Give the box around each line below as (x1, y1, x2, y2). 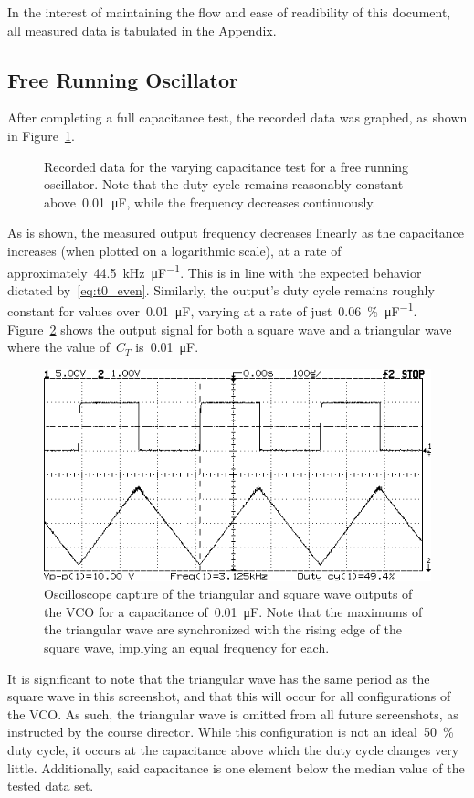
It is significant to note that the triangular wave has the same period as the (7, 668, 430, 687)
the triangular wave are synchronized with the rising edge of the (44, 620, 402, 639)
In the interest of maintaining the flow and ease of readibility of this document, (7, 3, 451, 21)
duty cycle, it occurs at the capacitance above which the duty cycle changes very (7, 740, 459, 760)
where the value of (7, 337, 111, 356)
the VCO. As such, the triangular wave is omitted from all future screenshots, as (7, 704, 458, 723)
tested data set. (7, 776, 94, 795)
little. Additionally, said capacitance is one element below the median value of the (7, 758, 465, 777)
